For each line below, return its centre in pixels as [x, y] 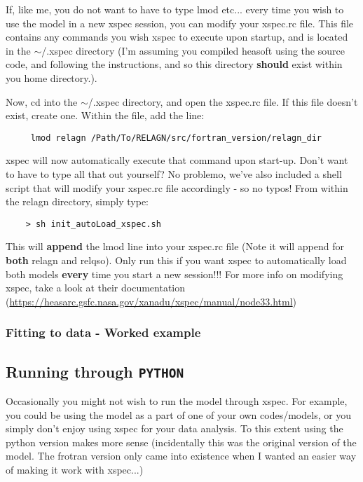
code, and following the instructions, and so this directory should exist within [174, 64]
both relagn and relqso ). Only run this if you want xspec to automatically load [176, 260]
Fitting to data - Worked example [103, 332]
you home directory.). [52, 77]
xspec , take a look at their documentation [96, 288]
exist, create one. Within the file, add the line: [105, 115]
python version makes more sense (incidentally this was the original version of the [181, 442]
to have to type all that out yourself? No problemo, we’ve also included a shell [174, 174]
